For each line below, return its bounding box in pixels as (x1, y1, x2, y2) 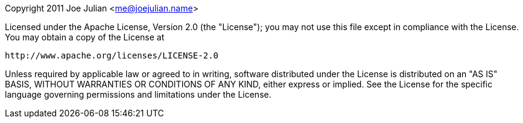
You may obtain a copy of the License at (5, 32, 165, 42)
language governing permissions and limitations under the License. (5, 89, 271, 99)
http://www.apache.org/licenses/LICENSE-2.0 (5, 51, 219, 60)
